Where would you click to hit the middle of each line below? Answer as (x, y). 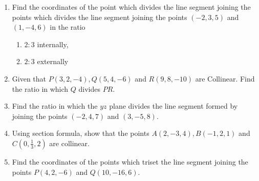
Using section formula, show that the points (81, 133)
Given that (29, 78)
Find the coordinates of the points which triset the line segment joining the (130, 161)
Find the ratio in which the (55, 106)
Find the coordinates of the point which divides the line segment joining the (131, 7)
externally (53, 61)
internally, (53, 44)
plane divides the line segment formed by (174, 106)
